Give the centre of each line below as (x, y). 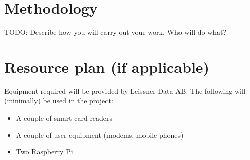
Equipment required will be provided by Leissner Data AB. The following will (125, 91)
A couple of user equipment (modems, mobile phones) (100, 135)
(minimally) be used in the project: (59, 101)
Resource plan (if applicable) (107, 66)
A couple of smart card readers (64, 118)
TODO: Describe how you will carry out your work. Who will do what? (115, 32)
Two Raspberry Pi (44, 152)
